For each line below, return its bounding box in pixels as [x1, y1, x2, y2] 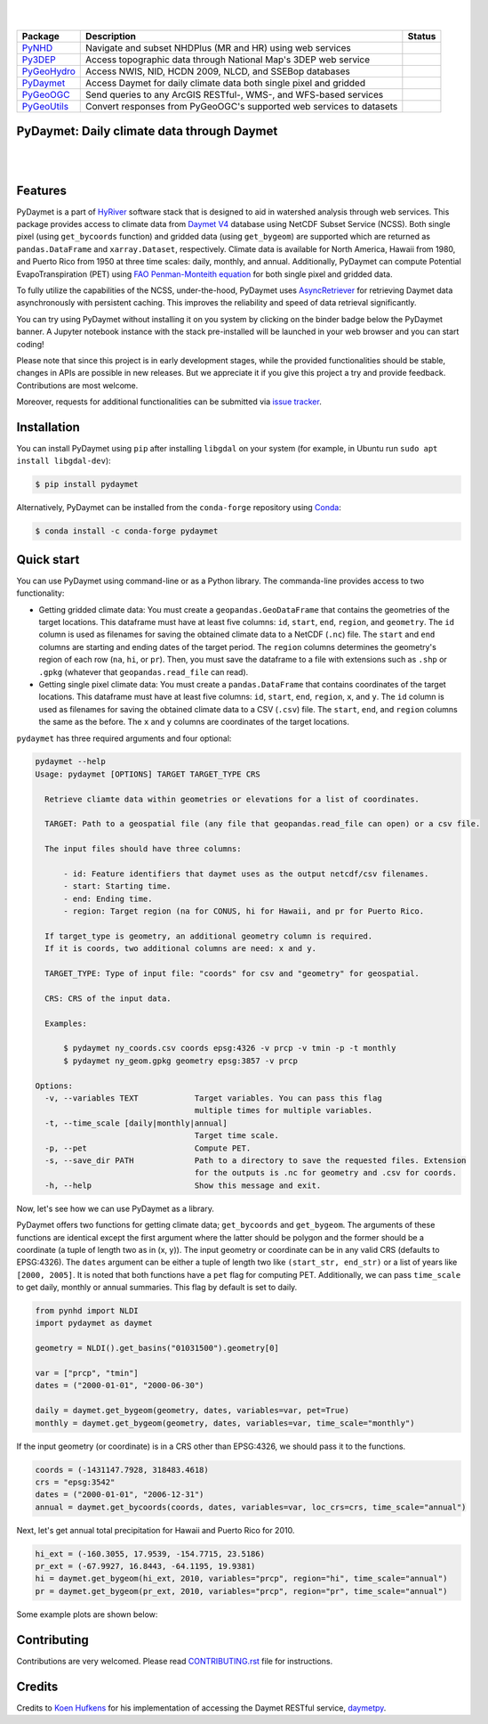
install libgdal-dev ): [16, 455, 111, 467]
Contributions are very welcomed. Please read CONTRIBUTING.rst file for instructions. [16, 1655, 333, 1666]
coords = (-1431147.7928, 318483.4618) [35, 1465, 209, 1475]
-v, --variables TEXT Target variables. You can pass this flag [44, 1094, 382, 1103]
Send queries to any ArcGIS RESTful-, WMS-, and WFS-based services [85, 88, 384, 101]
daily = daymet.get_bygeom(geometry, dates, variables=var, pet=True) [35, 1405, 350, 1416]
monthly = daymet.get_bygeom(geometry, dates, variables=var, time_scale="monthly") [35, 1418, 415, 1428]
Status [407, 29, 436, 42]
